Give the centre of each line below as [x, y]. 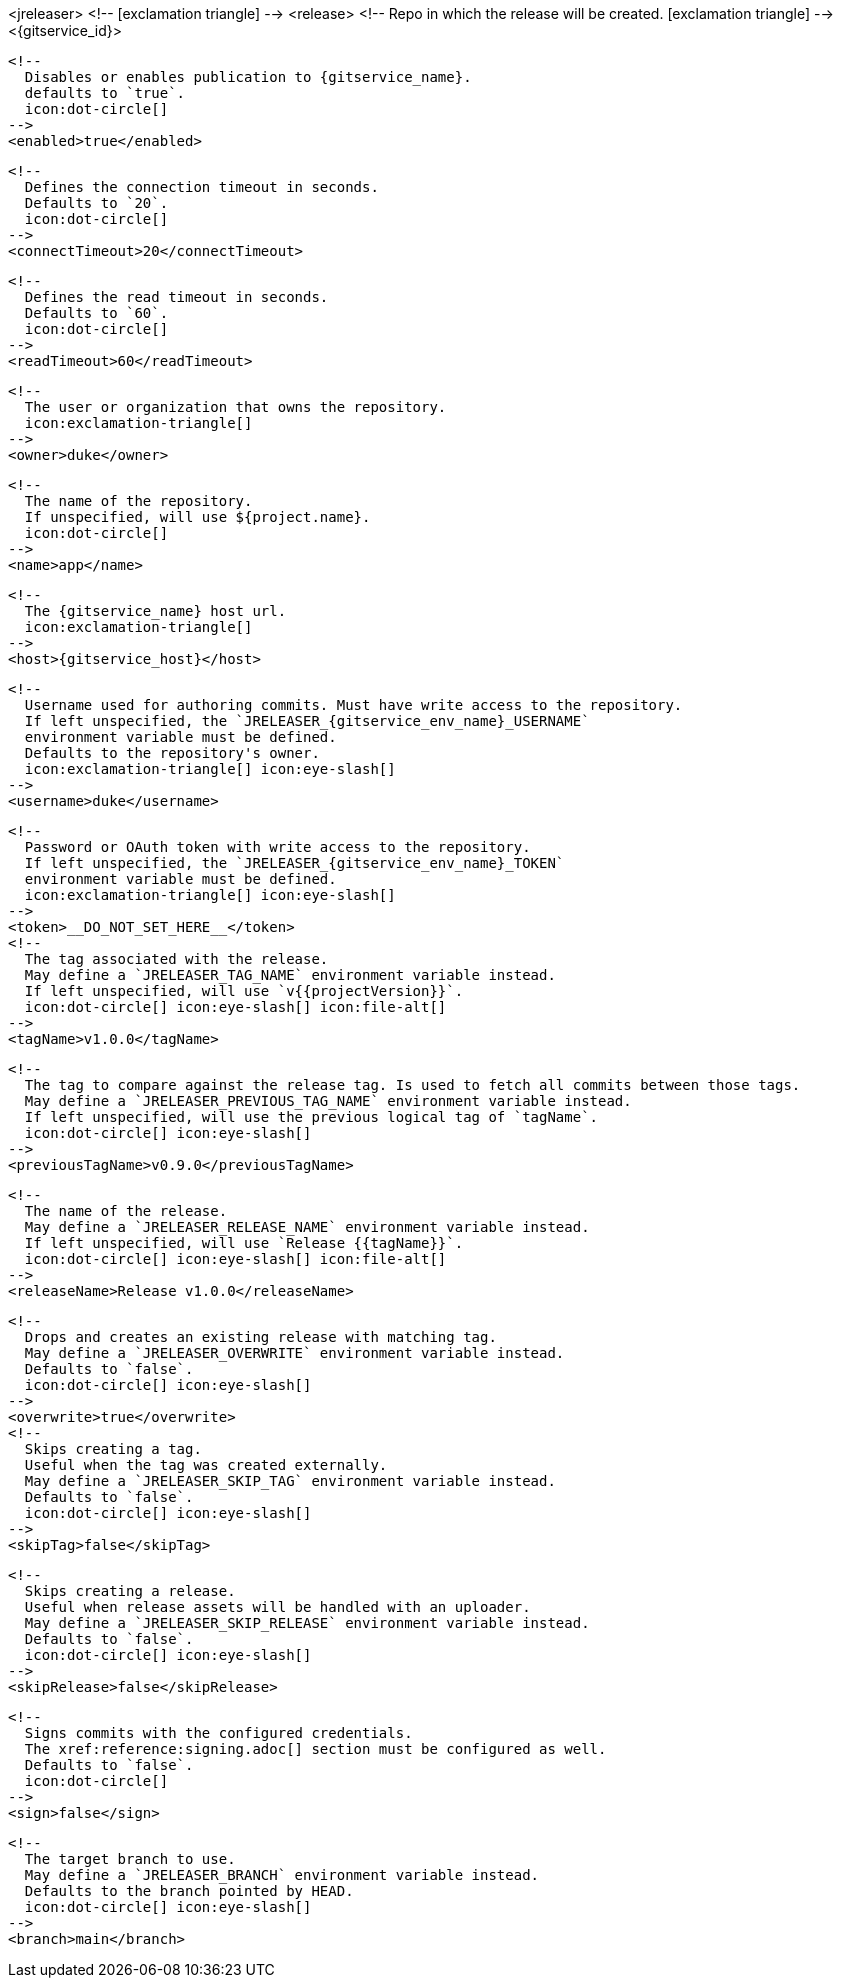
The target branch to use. [130, 1859]
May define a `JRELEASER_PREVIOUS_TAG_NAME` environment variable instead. [328, 1101]
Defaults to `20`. [96, 203]
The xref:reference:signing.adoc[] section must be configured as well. [315, 1749]
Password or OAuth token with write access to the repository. [277, 847]
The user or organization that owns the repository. [235, 407]
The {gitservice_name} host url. [155, 611]
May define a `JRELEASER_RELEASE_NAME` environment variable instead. [307, 1227]
